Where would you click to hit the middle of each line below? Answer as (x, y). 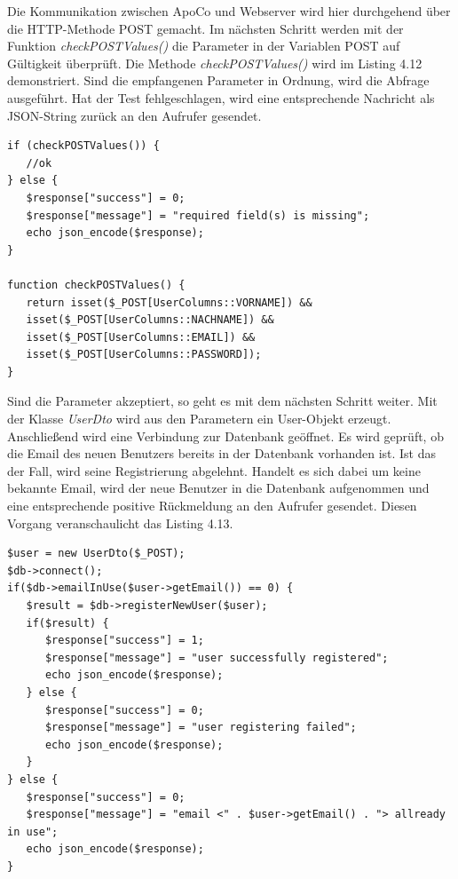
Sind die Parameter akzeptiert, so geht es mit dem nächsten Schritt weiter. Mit (222, 401)
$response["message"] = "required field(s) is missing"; (198, 215)
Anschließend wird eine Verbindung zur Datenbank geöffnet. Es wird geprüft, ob (225, 436)
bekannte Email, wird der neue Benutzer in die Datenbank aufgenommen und (218, 488)
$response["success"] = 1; (124, 641)
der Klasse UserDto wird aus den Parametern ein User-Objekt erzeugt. (199, 419)
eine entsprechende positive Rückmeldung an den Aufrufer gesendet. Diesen (212, 506)
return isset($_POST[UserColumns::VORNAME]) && (169, 302)
